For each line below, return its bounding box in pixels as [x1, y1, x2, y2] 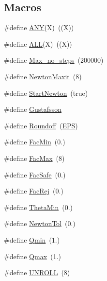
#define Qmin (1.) [4, 234, 60, 245]
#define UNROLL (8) [4, 267, 70, 278]
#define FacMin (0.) [4, 137, 65, 147]
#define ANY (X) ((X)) [4, 22, 74, 33]
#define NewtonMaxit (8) [4, 71, 82, 81]
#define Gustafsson [4, 104, 61, 114]
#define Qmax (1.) [4, 251, 61, 261]
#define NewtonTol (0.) [4, 218, 76, 228]
